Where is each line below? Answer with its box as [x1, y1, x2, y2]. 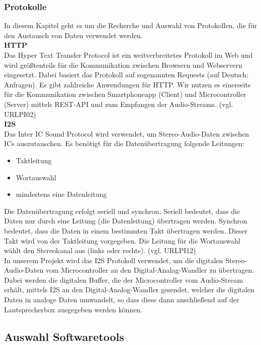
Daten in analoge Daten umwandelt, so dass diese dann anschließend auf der [4, 294, 239, 305]
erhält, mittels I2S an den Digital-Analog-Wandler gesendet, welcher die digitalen [4, 284, 254, 295]
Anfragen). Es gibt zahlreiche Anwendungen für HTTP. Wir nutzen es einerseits [4, 79, 251, 89]
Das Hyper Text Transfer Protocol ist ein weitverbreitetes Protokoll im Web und [4, 50, 253, 60]
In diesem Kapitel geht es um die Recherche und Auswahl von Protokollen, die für [4, 20, 257, 31]
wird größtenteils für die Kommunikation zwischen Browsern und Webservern [4, 59, 242, 70]
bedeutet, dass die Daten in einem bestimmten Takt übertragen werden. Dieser [4, 225, 248, 236]
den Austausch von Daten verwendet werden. [4, 30, 143, 40]
